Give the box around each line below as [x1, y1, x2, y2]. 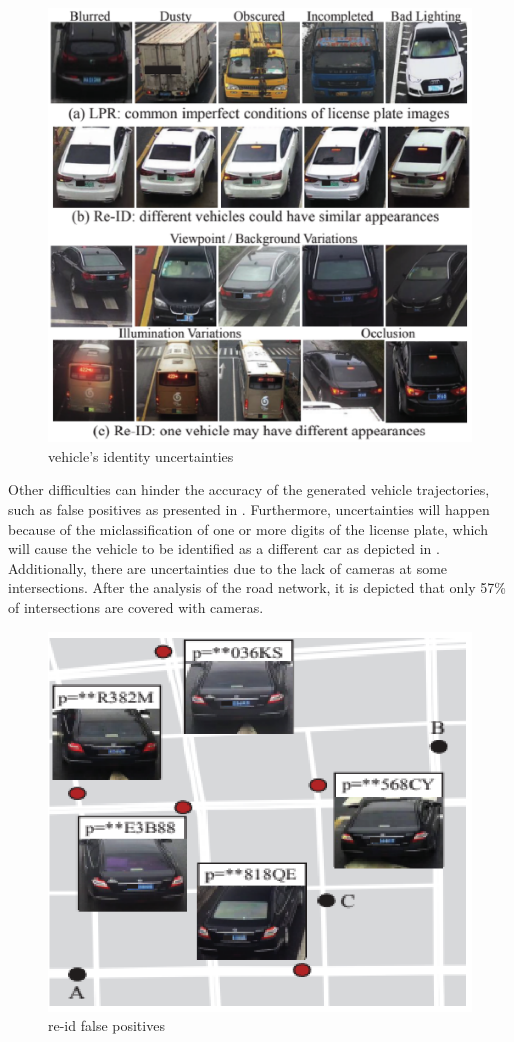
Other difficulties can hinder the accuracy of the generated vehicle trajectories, [8, 479, 490, 500]
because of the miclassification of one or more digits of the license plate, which [8, 518, 488, 539]
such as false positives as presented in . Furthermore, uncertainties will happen [8, 498, 490, 519]
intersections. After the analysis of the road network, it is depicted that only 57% [8, 577, 506, 598]
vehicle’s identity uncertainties [48, 445, 234, 466]
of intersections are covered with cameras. [8, 596, 264, 617]
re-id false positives [48, 1015, 165, 1036]
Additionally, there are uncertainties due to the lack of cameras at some [8, 557, 448, 578]
